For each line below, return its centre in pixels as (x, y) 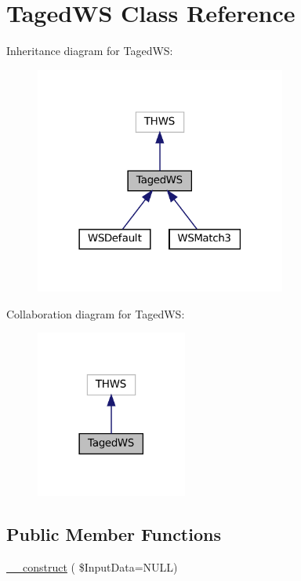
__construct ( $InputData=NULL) (92, 567)
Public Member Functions (114, 534)
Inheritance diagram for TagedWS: (90, 51)
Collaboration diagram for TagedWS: (96, 313)
